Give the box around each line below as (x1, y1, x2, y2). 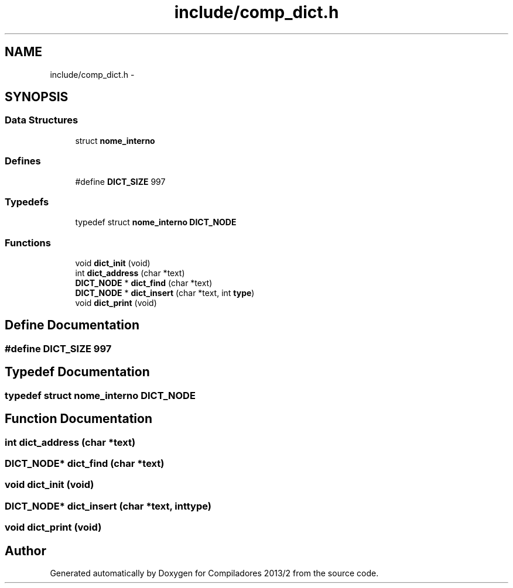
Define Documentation (5, 318, 139, 333)
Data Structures (5, 114, 78, 126)
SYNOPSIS (5, 90, 69, 105)
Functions (5, 236, 51, 249)
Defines (5, 155, 41, 167)
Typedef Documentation (5, 365, 150, 380)
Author (5, 543, 46, 558)
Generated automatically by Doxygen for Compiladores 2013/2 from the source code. (50, 568, 379, 578)
